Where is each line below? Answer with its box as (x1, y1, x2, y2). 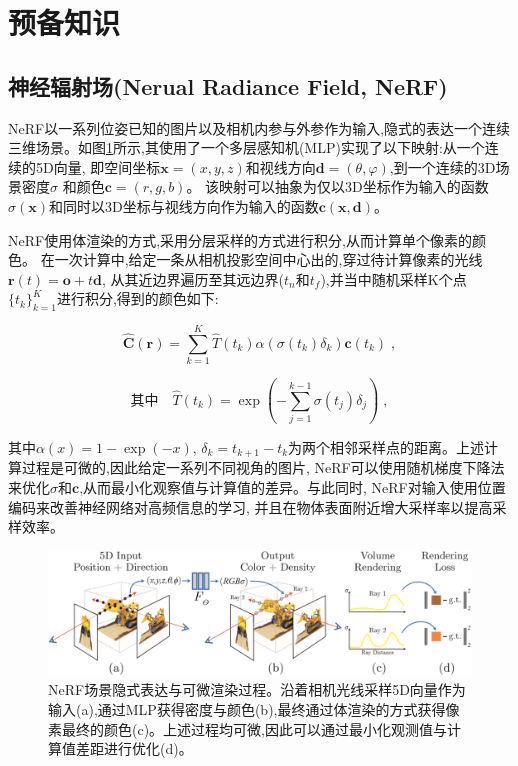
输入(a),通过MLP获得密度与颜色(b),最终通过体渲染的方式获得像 (48, 699, 460, 720)
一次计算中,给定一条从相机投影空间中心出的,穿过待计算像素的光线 (54, 249, 483, 270)
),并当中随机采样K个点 (320, 268, 467, 289)
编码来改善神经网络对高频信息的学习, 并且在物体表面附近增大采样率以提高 (8, 496, 493, 517)
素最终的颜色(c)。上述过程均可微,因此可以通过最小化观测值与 (48, 718, 447, 739)
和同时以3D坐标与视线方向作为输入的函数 (48, 195, 319, 216)
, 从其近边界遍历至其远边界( (102, 268, 285, 289)
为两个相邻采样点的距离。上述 (288, 436, 485, 457)
